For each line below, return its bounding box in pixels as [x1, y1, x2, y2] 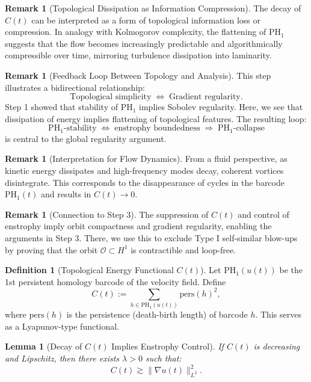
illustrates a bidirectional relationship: [5, 81, 145, 93]
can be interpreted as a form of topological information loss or [31, 13, 260, 26]
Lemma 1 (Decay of [5, 340, 82, 353]
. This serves [255, 308, 301, 321]
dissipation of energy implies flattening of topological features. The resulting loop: [5, 112, 307, 125]
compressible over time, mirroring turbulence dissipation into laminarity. [5, 49, 272, 61]
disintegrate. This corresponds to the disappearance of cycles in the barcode [5, 176, 285, 188]
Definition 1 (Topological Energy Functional [5, 263, 174, 276]
